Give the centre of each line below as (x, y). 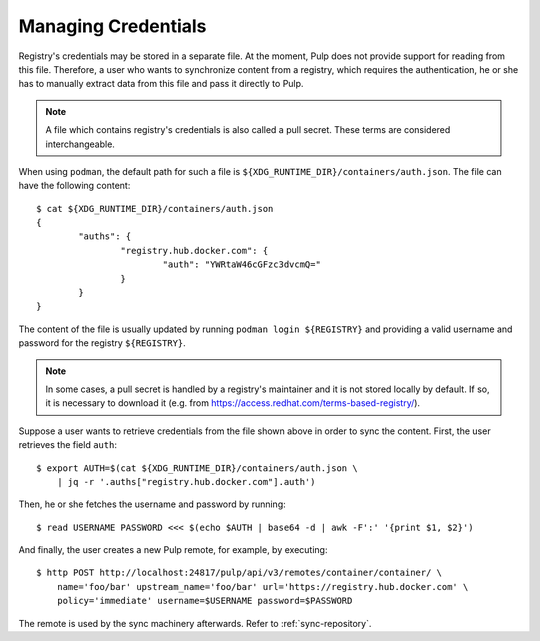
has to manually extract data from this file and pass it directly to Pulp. (161, 84)
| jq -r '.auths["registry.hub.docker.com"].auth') (186, 481)
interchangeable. (80, 144)
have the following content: (74, 186)
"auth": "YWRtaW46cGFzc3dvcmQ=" (242, 264)
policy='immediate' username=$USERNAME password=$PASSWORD (204, 601)
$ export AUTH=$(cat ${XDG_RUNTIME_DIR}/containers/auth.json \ (197, 468)
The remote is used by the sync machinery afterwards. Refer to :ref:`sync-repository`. (195, 623)
